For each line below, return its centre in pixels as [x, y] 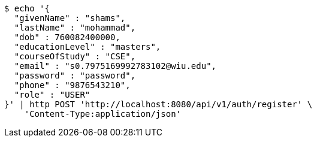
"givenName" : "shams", [70, 18]
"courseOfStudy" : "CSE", [75, 56]
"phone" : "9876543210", [72, 85]
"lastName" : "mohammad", [75, 28]
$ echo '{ [27, 8]
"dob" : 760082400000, [67, 37]
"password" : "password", [75, 75]
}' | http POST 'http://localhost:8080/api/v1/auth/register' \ [158, 104]
